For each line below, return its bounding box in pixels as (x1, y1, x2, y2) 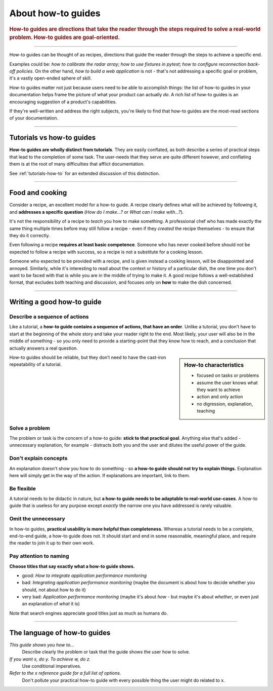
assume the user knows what (197, 379, 258, 386)
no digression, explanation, (197, 401, 253, 407)
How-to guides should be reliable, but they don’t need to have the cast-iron (9, 355, 166, 361)
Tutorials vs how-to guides (9, 133, 96, 142)
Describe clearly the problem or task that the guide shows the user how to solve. (22, 649, 191, 655)
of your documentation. (9, 115, 59, 121)
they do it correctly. (9, 232, 50, 238)
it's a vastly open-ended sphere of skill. (9, 75, 92, 81)
